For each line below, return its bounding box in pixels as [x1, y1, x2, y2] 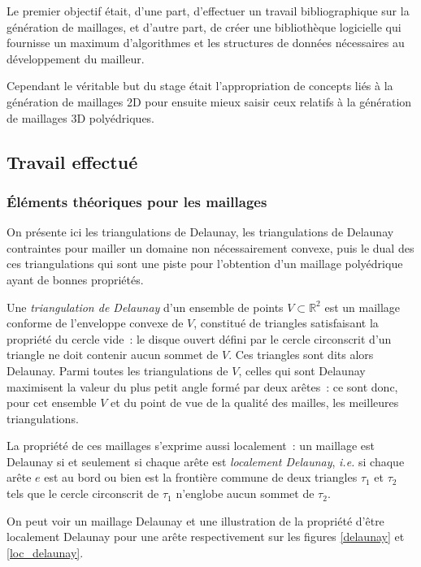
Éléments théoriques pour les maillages [7, 191, 267, 211]
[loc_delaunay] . [7, 543, 84, 561]
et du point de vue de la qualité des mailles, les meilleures [111, 394, 399, 411]
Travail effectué [7, 149, 138, 174]
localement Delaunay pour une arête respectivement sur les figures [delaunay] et [7, 528, 405, 545]
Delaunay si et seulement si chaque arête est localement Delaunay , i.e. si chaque [7, 452, 405, 470]
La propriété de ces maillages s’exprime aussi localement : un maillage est [7, 437, 375, 454]
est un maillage [324, 298, 401, 315]
